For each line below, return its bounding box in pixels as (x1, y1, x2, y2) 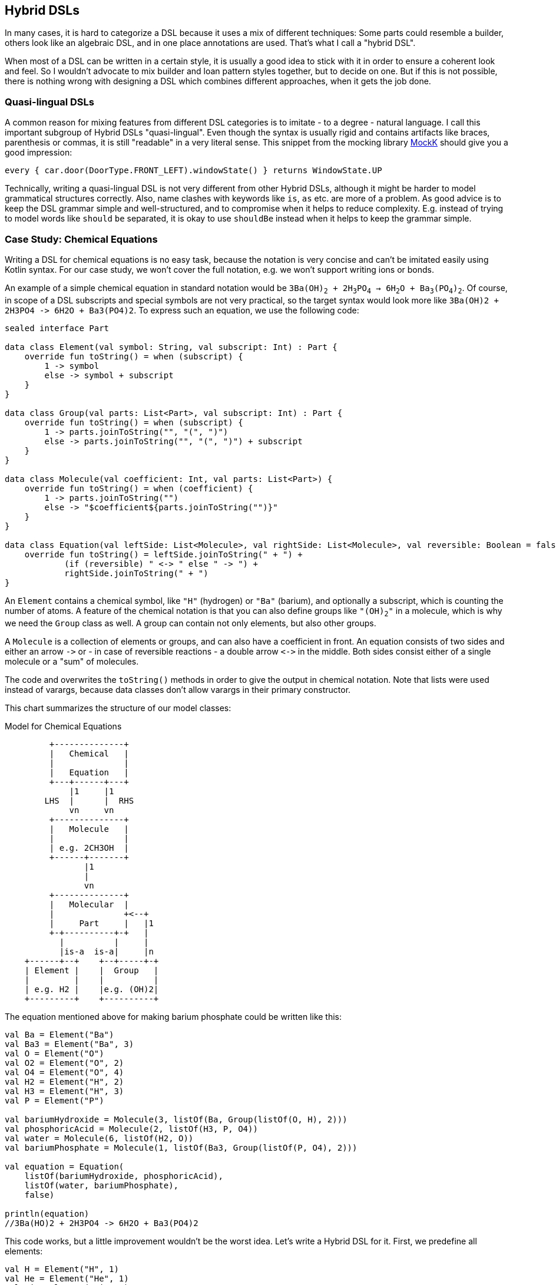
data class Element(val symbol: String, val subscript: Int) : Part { (5, 342, 337, 352)
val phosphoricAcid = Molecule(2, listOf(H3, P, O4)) (5, 1124, 258, 1134)
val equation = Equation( (5, 1161, 124, 1171)
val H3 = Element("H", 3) (5, 1086, 124, 1096)
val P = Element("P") (5, 1095, 104, 1105)
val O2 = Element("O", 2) (5, 1058, 124, 1068)
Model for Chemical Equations (5, 721, 122, 731)
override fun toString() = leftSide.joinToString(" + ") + (24, 549, 303, 559)
